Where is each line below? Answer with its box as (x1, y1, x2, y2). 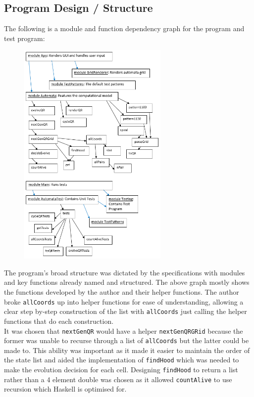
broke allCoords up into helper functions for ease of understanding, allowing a (4, 296, 244, 307)
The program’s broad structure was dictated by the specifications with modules (4, 267, 245, 277)
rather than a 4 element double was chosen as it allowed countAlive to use (4, 374, 232, 384)
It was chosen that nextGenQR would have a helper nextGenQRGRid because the (4, 325, 243, 336)
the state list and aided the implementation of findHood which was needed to (4, 354, 239, 365)
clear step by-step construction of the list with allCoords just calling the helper (4, 306, 247, 316)
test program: (4, 33, 45, 43)
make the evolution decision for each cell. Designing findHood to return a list (4, 364, 238, 375)
